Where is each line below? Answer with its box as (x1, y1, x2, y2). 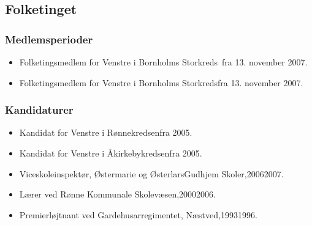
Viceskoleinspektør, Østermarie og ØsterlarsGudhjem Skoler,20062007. (19, 167, 284, 180)
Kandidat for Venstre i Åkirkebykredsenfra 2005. (19, 147, 202, 159)
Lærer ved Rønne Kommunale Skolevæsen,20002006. (19, 188, 216, 201)
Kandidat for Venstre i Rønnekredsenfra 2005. (19, 126, 192, 139)
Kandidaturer (5, 102, 74, 117)
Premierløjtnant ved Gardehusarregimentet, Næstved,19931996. (19, 208, 257, 221)
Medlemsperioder (5, 31, 93, 46)
